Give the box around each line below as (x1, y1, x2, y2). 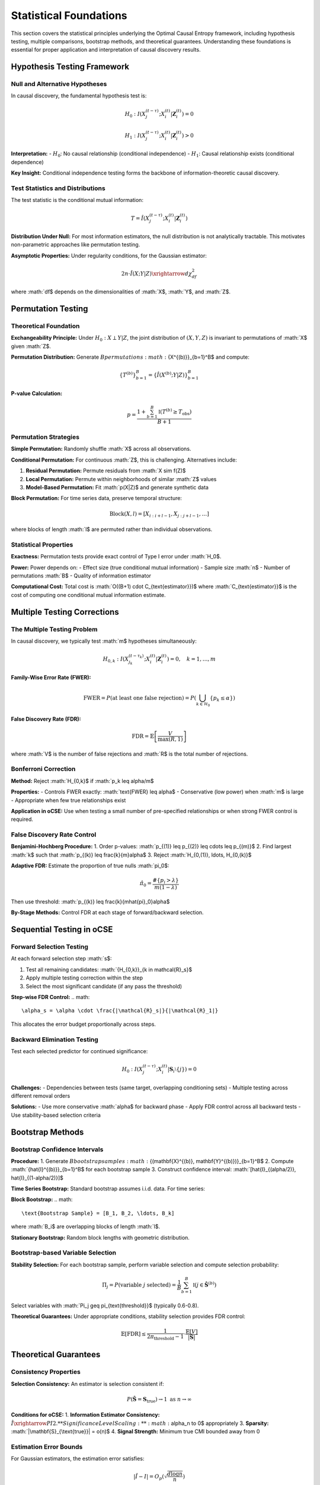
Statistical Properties (11, 541, 73, 549)
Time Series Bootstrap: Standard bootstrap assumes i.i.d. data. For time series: (11, 1185, 206, 1192)
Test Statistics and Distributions (11, 184, 106, 192)
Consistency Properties (11, 1368, 81, 1376)
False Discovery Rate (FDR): (11, 715, 81, 722)
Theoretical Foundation (11, 322, 80, 330)
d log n (167, 1471, 183, 1477)
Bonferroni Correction (11, 765, 76, 773)
